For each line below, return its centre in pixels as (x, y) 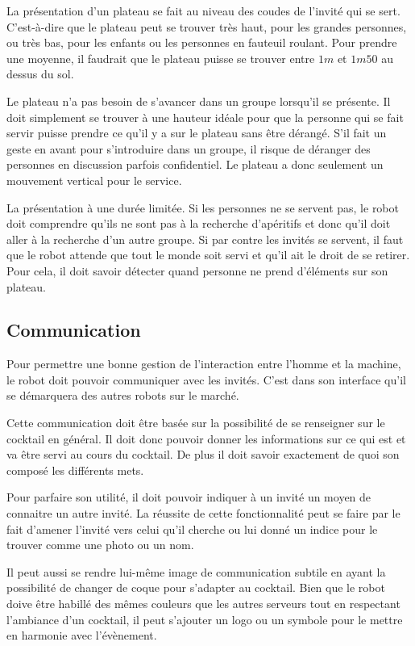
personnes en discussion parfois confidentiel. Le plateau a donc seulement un (195, 164)
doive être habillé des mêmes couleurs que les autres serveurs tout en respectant (203, 604)
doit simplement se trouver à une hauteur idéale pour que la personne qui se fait (205, 117)
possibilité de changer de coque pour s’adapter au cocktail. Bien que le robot (196, 587)
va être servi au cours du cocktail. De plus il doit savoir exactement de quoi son (203, 454)
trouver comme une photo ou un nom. (100, 545)
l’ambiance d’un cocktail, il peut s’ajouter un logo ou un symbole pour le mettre (205, 619)
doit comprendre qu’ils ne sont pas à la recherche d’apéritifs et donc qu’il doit (199, 223)
